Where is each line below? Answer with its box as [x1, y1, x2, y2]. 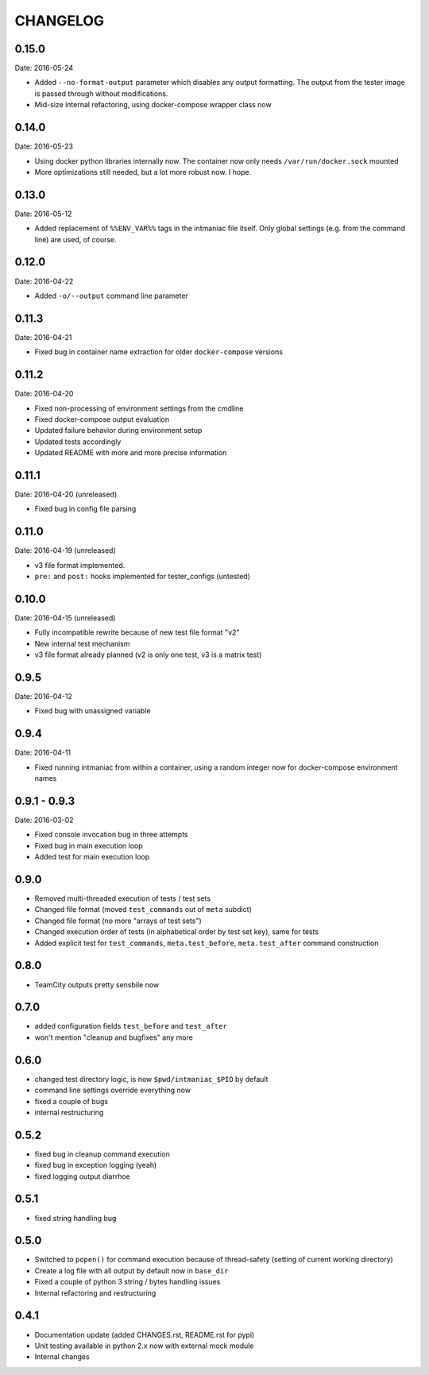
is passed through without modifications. [34, 88, 168, 98]
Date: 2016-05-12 [14, 209, 72, 218]
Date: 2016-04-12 [14, 692, 73, 701]
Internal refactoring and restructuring [34, 1288, 157, 1298]
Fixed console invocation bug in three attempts [34, 830, 188, 840]
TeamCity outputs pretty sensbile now [34, 979, 160, 989]
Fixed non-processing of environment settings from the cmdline [34, 404, 244, 413]
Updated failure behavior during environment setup [34, 426, 203, 435]
